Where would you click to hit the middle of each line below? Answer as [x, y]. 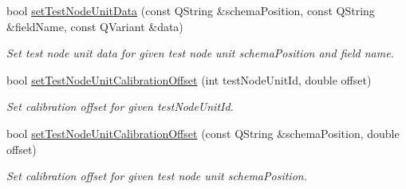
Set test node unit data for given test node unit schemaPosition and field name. [200, 53]
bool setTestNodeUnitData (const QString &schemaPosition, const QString [191, 10]
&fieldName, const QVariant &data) [95, 26]
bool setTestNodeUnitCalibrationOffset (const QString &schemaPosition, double [203, 133]
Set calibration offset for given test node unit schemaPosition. [157, 176]
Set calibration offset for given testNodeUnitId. [120, 106]
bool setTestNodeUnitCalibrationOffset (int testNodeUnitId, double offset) [189, 79]
